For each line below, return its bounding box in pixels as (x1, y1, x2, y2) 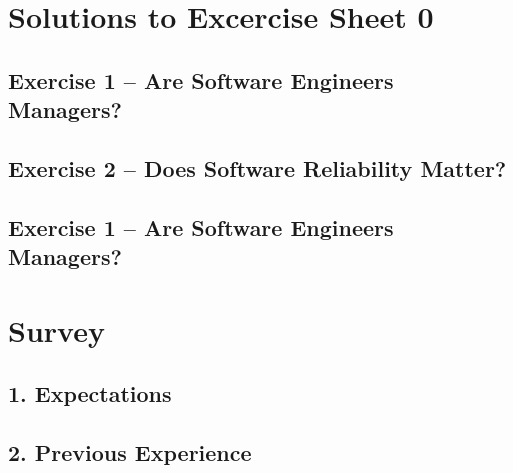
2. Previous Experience (8, 437, 252, 468)
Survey (8, 309, 105, 350)
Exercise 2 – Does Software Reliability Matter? (8, 152, 507, 183)
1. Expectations (8, 378, 172, 409)
